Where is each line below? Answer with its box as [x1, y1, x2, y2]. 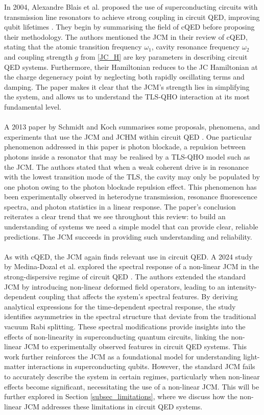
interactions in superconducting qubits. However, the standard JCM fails [27, 361, 255, 372]
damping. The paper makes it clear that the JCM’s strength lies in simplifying [4, 81, 250, 92]
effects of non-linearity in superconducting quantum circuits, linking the [4, 331, 229, 342]
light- [243, 351, 260, 361]
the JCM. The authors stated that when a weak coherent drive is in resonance [4, 161, 249, 172]
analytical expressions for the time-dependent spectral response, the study [4, 301, 236, 312]
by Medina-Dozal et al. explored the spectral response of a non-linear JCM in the [4, 261, 259, 272]
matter [4, 361, 26, 372]
